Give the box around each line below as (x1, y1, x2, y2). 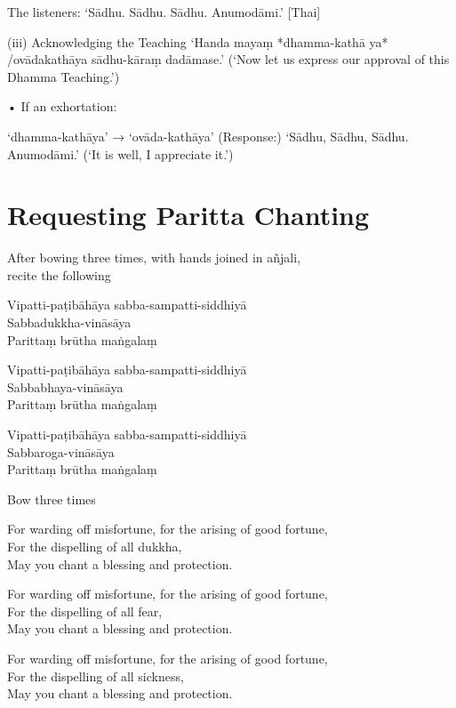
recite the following (7, 265, 111, 284)
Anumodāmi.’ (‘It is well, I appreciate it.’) (7, 144, 234, 163)
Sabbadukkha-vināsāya (7, 313, 132, 332)
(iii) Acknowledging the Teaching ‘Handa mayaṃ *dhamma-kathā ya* (7, 32, 388, 51)
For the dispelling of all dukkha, (7, 537, 182, 555)
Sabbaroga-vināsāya (7, 442, 115, 461)
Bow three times (7, 489, 96, 508)
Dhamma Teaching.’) (7, 67, 120, 85)
